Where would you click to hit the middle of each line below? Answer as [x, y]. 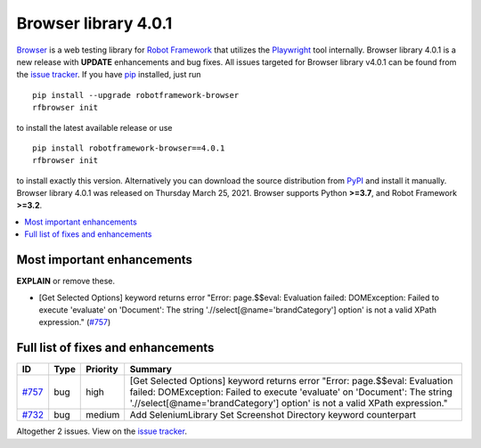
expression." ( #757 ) [75, 322]
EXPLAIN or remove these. [66, 281]
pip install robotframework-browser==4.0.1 [129, 148]
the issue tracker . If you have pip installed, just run [109, 75]
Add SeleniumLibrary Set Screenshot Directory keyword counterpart [273, 415]
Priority [102, 370]
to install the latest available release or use [94, 127]
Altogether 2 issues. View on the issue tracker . [102, 431]
